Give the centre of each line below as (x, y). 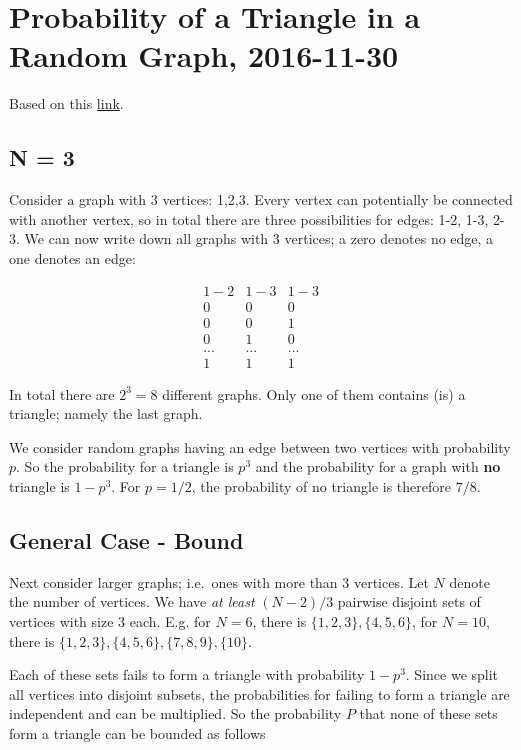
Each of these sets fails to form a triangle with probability (187, 674)
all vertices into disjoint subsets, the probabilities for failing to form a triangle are (259, 693)
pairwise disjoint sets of (409, 601)
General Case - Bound (126, 540)
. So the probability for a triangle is (125, 466)
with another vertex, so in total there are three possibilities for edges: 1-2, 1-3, (249, 218)
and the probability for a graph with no (378, 466)
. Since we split (452, 674)
